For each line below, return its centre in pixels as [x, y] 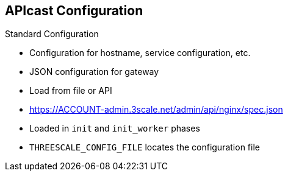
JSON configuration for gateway [94, 72]
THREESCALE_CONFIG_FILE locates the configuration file [145, 147]
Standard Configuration [52, 34]
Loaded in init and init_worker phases [115, 128]
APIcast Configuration [74, 11]
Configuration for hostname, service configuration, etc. [140, 53]
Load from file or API [71, 91]
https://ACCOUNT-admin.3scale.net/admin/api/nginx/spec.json [156, 110]
